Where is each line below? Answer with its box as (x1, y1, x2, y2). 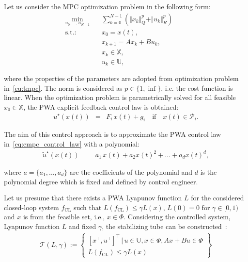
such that (73, 202, 102, 212)
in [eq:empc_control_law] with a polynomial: (4, 138, 140, 148)
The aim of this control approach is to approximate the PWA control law (4, 129, 221, 139)
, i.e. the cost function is (161, 82, 233, 93)
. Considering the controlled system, (124, 212, 231, 222)
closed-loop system (4, 202, 59, 212)
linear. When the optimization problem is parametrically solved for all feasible (4, 92, 236, 102)
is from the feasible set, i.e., (23, 212, 105, 222)
